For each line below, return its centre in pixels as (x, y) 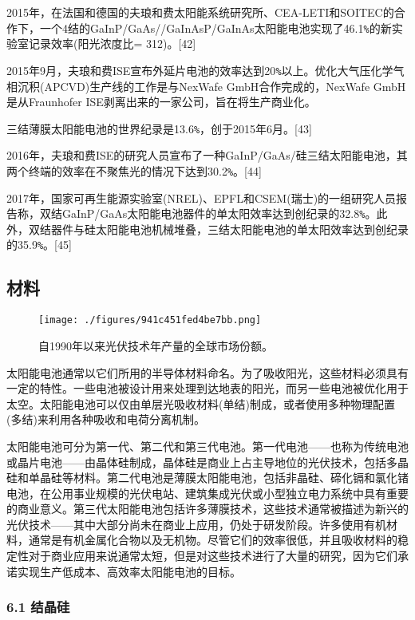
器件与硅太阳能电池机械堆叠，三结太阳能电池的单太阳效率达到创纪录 (229, 229)
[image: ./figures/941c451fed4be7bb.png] (150, 320)
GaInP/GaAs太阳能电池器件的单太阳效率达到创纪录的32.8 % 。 (219, 213)
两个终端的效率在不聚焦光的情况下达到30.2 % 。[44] (134, 170)
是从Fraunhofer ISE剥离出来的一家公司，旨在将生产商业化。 (161, 102)
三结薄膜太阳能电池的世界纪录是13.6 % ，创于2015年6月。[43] (159, 128)
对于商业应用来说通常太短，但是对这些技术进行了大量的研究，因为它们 (213, 556)
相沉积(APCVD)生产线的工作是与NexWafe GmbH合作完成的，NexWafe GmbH (206, 86)
